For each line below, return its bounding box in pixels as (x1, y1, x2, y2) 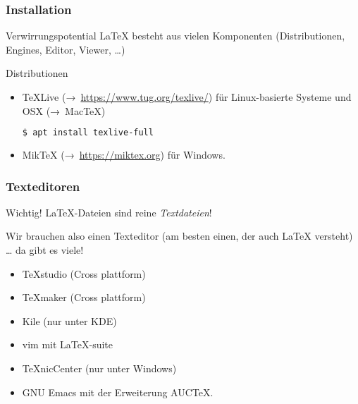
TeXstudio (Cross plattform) (22, 266, 146, 281)
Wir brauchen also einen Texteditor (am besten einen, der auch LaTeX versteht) (6, 228, 353, 243)
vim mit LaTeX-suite (22, 337, 113, 352)
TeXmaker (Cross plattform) (22, 290, 146, 305)
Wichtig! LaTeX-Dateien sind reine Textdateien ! (6, 204, 212, 219)
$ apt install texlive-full (22, 128, 154, 138)
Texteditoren (6, 177, 80, 195)
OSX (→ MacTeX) (22, 103, 106, 118)
